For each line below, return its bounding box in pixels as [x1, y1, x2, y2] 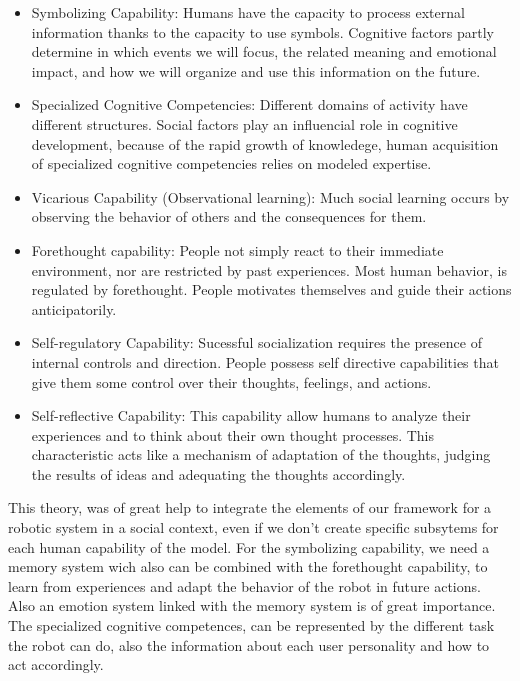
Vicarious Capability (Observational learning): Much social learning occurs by [31, 186, 510, 207]
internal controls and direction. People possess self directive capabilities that [31, 351, 499, 372]
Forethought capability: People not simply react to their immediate [31, 239, 444, 260]
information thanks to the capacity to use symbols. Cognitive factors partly [31, 21, 494, 42]
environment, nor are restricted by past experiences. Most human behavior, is [31, 259, 507, 280]
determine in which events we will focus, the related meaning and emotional [31, 41, 497, 62]
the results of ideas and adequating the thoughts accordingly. [31, 463, 406, 484]
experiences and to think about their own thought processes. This [31, 424, 435, 445]
